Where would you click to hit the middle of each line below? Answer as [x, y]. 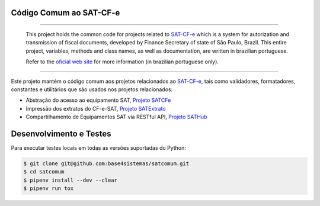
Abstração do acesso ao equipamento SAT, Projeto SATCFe [98, 100]
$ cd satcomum [44, 172]
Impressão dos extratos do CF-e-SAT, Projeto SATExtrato [96, 108]
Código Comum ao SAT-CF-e [65, 13]
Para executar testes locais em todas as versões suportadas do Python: [98, 148]
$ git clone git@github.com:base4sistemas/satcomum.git [106, 164]
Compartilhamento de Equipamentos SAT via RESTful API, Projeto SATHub [116, 117]
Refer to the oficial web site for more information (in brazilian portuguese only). [122, 62]
